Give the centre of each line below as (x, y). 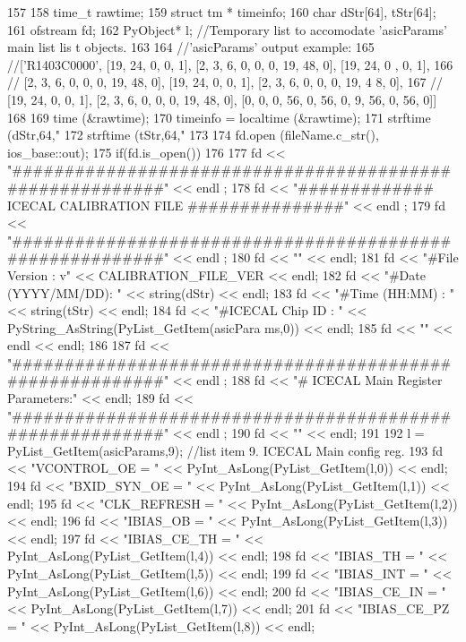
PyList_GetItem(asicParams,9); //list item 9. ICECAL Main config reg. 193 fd (225, 450)
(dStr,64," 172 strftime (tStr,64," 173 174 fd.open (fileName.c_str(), (193, 135)
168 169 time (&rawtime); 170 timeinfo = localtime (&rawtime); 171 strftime (219, 117)
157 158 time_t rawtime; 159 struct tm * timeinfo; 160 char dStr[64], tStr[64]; (222, 12)
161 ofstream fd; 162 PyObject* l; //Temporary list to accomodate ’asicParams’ (227, 29)
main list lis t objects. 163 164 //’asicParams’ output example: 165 (191, 47)
